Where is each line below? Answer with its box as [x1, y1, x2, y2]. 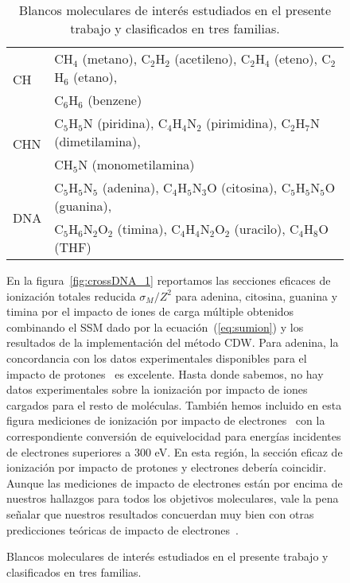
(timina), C [117, 220, 181, 238]
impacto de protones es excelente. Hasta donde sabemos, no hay [6, 365, 324, 382]
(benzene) [87, 91, 142, 109]
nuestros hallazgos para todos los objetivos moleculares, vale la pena [6, 490, 339, 507]
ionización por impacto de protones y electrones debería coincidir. [6, 459, 327, 476]
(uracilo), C [234, 220, 299, 238]
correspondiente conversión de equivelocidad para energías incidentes [6, 427, 341, 444]
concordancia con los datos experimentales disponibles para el [6, 349, 307, 366]
